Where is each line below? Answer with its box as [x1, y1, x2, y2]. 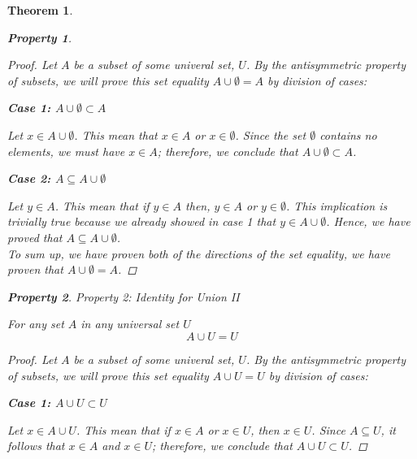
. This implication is [286, 197, 388, 214]
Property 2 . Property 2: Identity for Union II [7, 288, 240, 305]
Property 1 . [7, 28, 72, 45]
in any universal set [80, 315, 180, 332]
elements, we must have [7, 142, 125, 159]
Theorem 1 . [7, 2, 73, 18]
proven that [7, 261, 63, 278]
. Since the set [235, 126, 306, 143]
